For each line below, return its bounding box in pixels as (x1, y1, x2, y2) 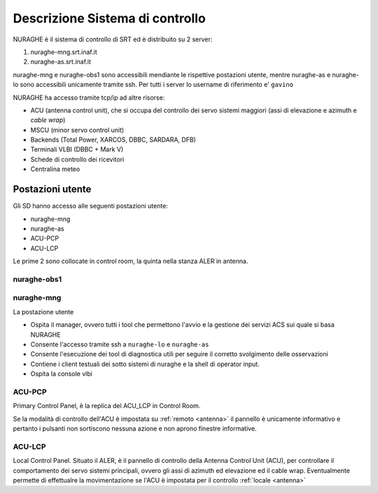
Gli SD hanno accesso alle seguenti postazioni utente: (13, 202, 168, 210)
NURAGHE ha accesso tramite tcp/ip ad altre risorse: (13, 93, 165, 102)
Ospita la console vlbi (30, 370, 92, 378)
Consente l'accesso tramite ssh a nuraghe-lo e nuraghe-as (30, 340, 209, 349)
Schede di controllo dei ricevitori (30, 155, 125, 163)
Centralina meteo (30, 165, 80, 173)
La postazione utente (13, 307, 74, 316)
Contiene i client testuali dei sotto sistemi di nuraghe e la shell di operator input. (30, 360, 260, 368)
